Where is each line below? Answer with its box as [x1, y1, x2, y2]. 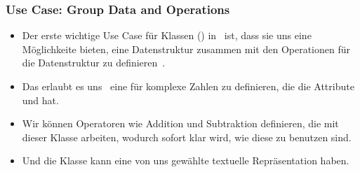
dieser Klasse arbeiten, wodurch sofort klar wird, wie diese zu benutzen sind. [22, 129, 352, 144]
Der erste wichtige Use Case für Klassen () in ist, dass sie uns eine [22, 28, 312, 43]
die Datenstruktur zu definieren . [22, 55, 166, 70]
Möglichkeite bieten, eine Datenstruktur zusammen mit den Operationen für [22, 41, 350, 56]
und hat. [22, 92, 59, 107]
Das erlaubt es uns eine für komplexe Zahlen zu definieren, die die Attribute [22, 79, 354, 93]
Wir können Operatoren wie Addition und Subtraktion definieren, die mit [22, 116, 339, 131]
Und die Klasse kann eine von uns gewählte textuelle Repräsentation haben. [22, 153, 349, 168]
